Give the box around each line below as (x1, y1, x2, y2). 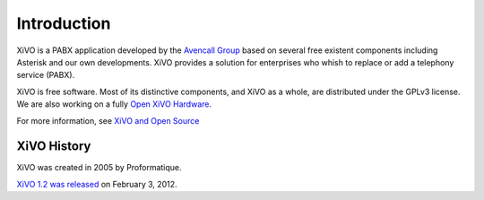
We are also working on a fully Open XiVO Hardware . (16, 99, 212, 109)
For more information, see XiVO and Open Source (16, 115, 200, 126)
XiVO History (16, 139, 91, 154)
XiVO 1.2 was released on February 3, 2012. (16, 178, 178, 189)
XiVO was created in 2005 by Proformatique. (16, 162, 183, 173)
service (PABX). (16, 70, 75, 81)
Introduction (16, 13, 111, 33)
